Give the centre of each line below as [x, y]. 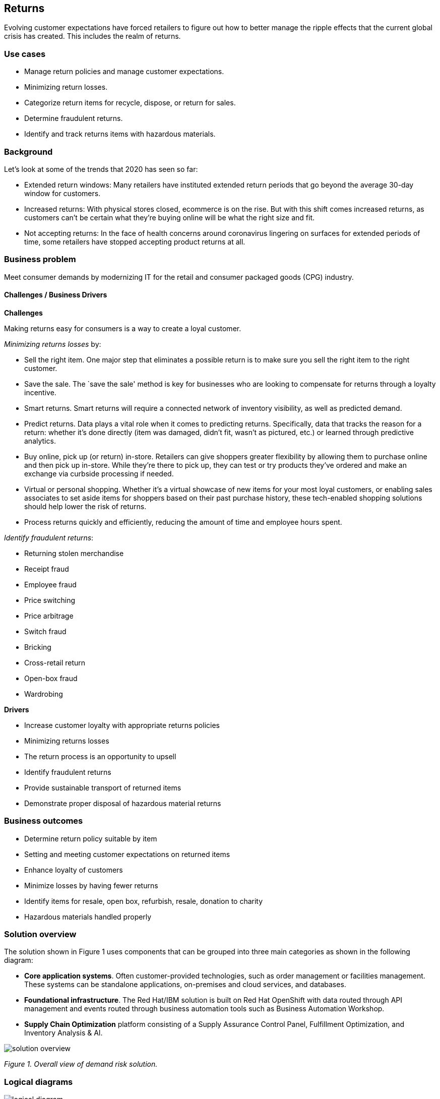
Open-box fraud [51, 678]
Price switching [50, 600]
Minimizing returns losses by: [53, 344]
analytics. [40, 441]
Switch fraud [45, 631]
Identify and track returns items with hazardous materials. [120, 134]
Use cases [25, 54]
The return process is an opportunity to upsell [100, 756]
